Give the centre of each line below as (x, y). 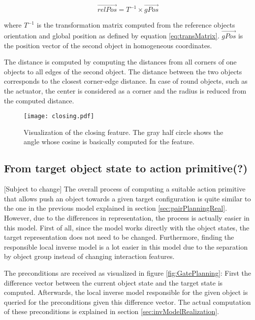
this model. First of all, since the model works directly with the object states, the (127, 227)
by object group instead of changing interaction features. (89, 256)
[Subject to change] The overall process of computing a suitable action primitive (125, 189)
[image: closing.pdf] (59, 116)
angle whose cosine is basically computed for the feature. (109, 142)
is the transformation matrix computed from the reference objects (136, 25)
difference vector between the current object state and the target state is (113, 282)
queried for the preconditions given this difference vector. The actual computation (127, 302)
